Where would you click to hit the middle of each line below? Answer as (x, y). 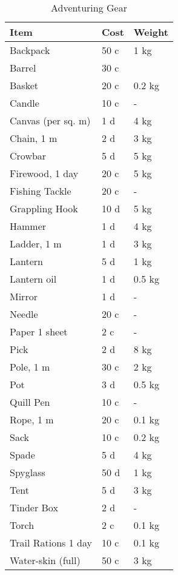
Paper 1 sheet (39, 331)
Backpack (30, 50)
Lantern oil (33, 279)
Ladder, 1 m (36, 244)
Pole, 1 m (30, 367)
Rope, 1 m (32, 419)
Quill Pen (30, 402)
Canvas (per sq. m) (50, 120)
